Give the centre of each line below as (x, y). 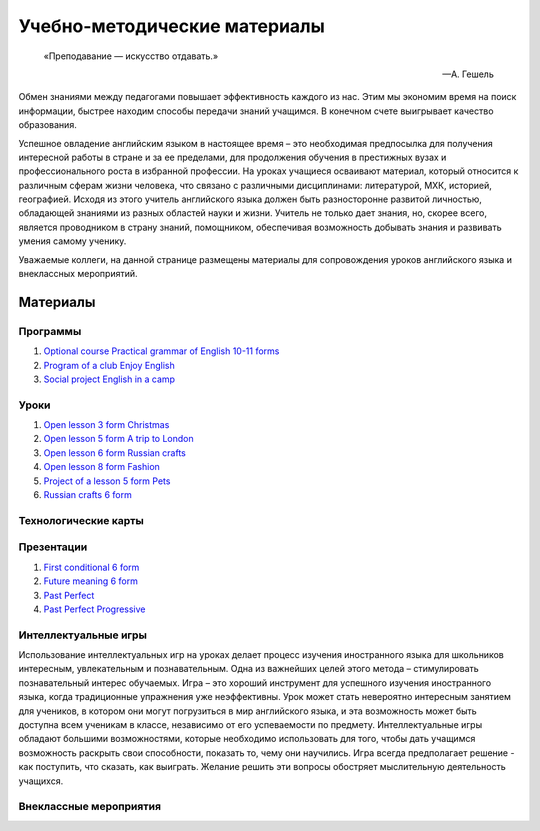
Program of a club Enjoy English (109, 365)
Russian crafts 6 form (87, 495)
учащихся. (41, 781)
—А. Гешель (467, 74)
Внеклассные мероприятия (90, 807)
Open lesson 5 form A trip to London (118, 439)
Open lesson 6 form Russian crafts (115, 452)
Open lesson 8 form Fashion (101, 467)
